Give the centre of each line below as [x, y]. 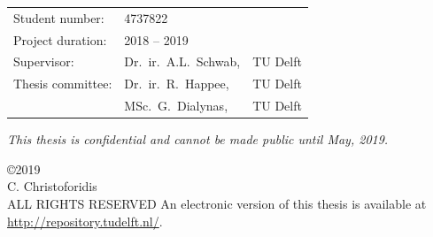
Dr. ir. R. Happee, [177, 84]
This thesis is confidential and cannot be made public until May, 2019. [198, 139]
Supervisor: [44, 61]
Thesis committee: [63, 84]
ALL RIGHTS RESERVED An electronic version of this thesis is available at [217, 203]
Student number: [59, 17]
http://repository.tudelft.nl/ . [85, 221]
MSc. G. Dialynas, [176, 106]
